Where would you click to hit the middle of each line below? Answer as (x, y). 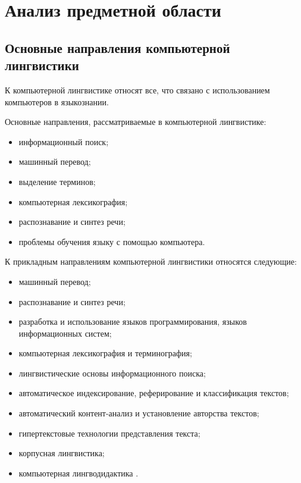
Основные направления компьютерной (117, 47)
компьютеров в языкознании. (57, 101)
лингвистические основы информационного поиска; (112, 373)
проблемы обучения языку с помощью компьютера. (112, 241)
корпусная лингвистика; (62, 453)
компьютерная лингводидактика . (79, 473)
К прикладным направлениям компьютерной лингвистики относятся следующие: (151, 261)
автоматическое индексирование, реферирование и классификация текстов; (154, 393)
